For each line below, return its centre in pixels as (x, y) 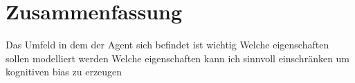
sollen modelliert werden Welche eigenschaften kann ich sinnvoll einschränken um (178, 58)
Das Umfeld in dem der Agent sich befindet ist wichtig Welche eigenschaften (167, 45)
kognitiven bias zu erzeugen (64, 72)
